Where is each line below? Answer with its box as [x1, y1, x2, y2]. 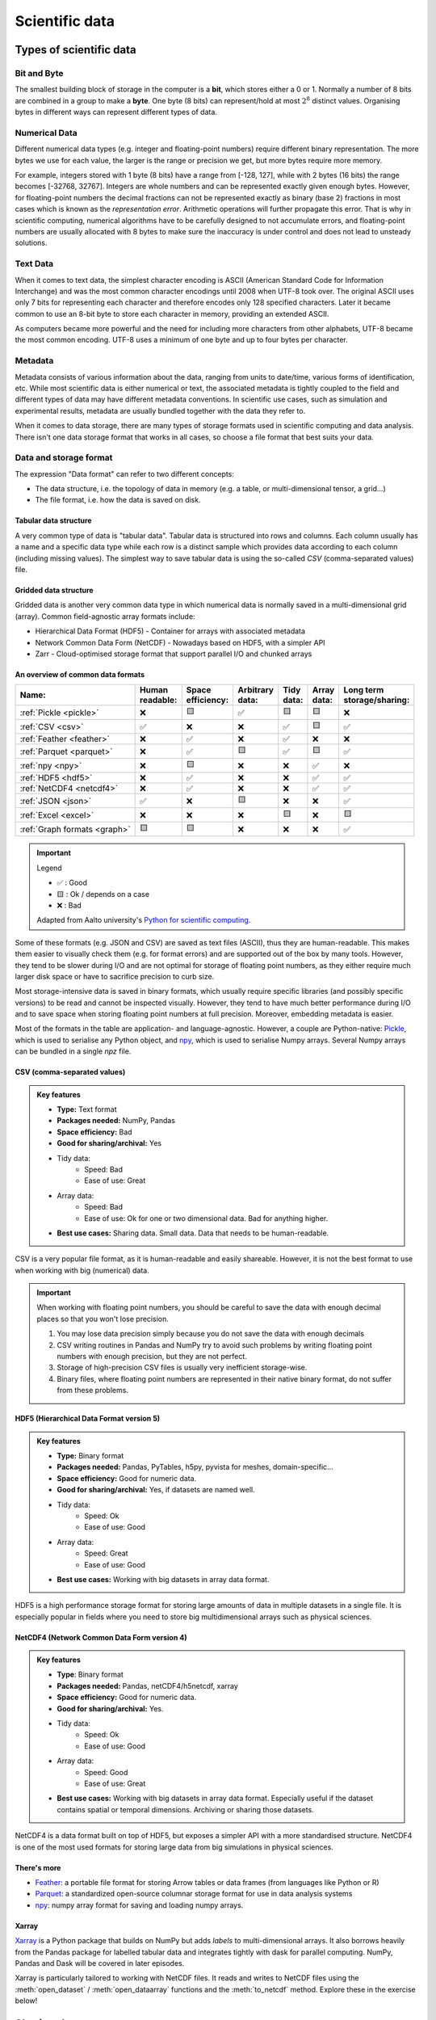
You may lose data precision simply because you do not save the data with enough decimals [57, 1329, 365, 1339]
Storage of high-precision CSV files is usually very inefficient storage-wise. [57, 1362, 308, 1373]
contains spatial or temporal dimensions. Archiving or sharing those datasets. [57, 1804, 314, 1814]
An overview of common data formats [15, 669, 145, 679]
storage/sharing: [343, 695, 410, 706]
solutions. [15, 238, 48, 248]
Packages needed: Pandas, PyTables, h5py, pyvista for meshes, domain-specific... [57, 1462, 334, 1472]
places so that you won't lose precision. [36, 1314, 169, 1324]
